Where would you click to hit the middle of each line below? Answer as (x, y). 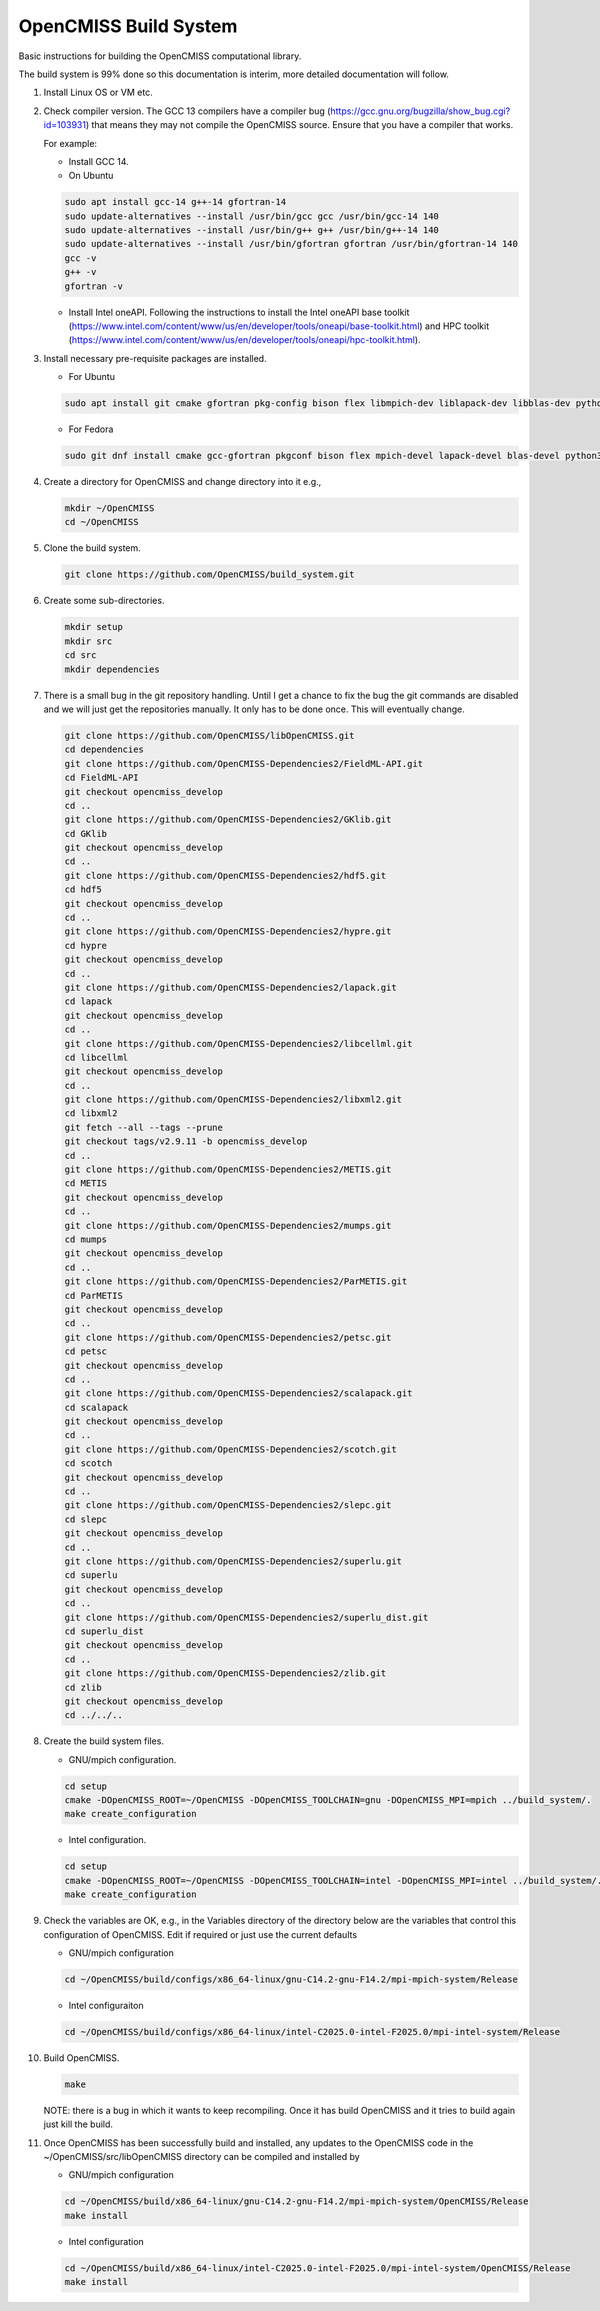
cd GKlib (86, 833)
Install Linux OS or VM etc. (98, 92)
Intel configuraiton (106, 2005)
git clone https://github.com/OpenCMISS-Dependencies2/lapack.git (230, 987)
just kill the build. (78, 2124)
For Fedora (91, 429)
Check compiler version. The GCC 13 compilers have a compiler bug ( (187, 111)
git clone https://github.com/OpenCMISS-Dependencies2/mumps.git (228, 1225)
